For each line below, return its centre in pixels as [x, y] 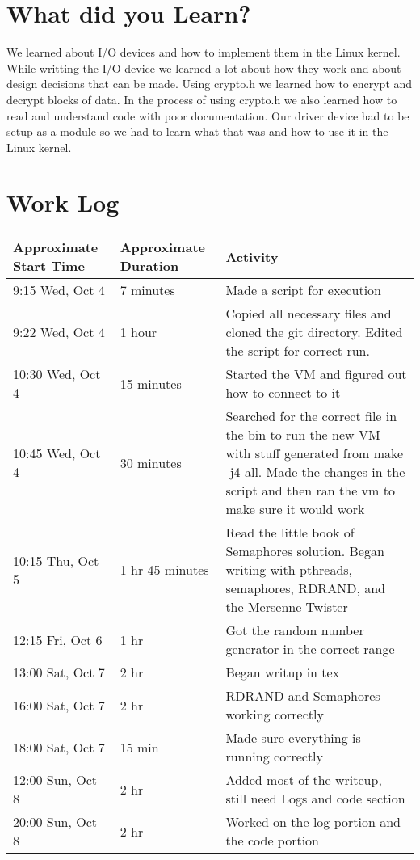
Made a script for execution [304, 290]
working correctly [275, 715]
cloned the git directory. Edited [314, 332]
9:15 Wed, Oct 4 [59, 290]
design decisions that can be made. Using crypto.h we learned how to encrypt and [210, 84]
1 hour [139, 332]
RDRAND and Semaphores [303, 696]
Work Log [63, 202]
